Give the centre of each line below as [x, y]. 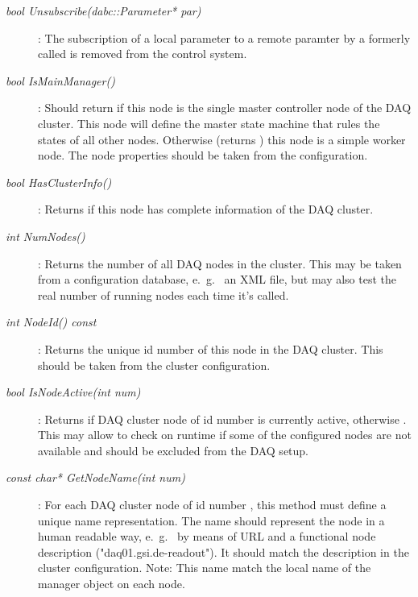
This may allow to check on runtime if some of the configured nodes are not [225, 435]
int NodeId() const [51, 322]
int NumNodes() [46, 236]
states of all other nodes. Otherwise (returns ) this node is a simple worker [222, 139]
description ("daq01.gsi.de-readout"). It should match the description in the [223, 551]
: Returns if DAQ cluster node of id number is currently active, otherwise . [222, 419]
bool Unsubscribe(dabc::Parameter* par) [103, 10]
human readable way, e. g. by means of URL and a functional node [207, 536]
